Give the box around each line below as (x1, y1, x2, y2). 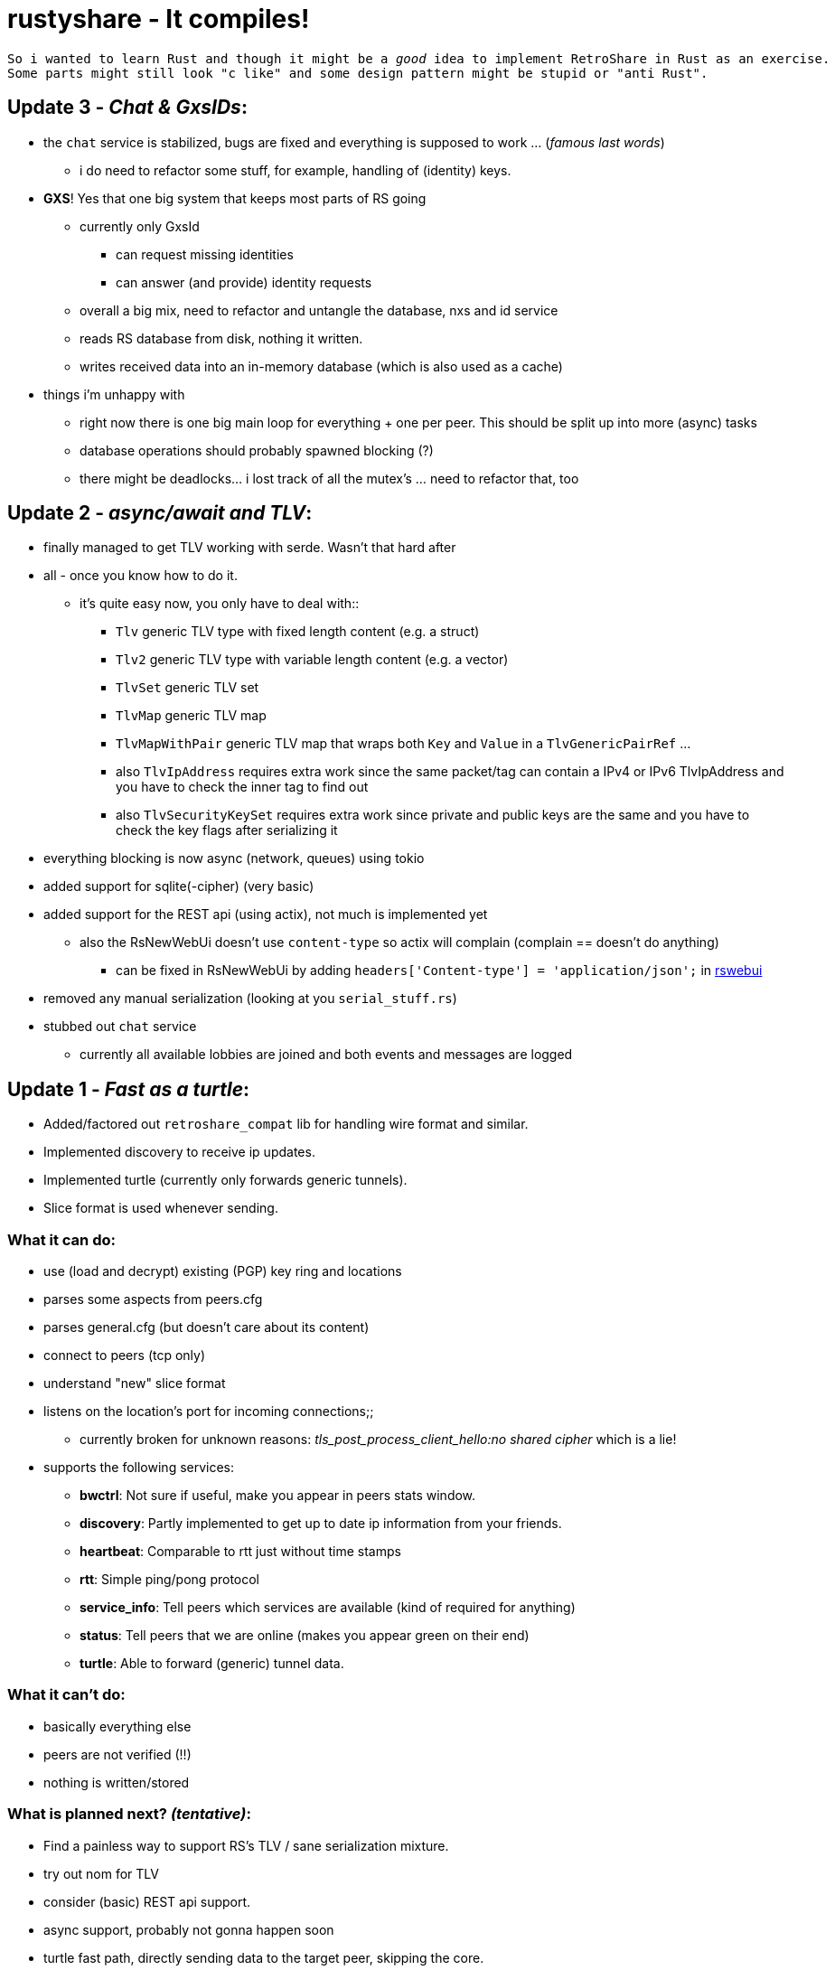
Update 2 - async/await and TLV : (7, 502, 313, 525)
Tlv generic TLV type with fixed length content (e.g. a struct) (116, 624, 480, 640)
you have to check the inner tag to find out (116, 779, 369, 795)
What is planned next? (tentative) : (7, 1805, 251, 1824)
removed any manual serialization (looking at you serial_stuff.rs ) (43, 990, 457, 1007)
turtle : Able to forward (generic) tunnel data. (80, 1656, 344, 1672)
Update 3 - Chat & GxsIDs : (7, 96, 248, 119)
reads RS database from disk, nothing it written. (80, 330, 363, 346)
